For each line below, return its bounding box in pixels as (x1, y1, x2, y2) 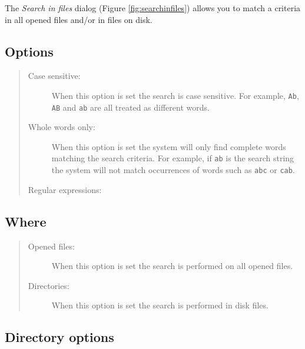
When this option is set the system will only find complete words (51, 140, 286, 152)
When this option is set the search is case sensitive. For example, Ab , (51, 89, 299, 101)
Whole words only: (28, 121, 95, 133)
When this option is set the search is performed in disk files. (51, 299, 268, 311)
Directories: (28, 279, 69, 291)
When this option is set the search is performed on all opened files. (51, 260, 293, 272)
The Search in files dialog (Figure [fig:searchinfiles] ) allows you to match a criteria (5, 2, 301, 14)
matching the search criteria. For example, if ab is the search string (51, 152, 294, 164)
